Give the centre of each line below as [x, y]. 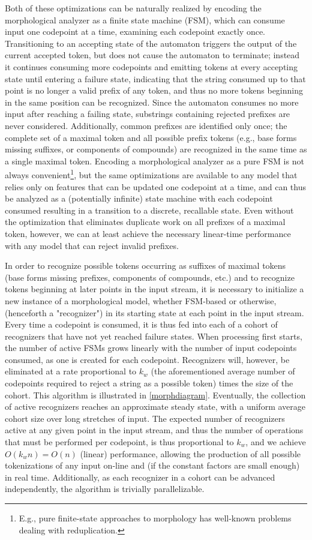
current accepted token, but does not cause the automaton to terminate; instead [152, 55]
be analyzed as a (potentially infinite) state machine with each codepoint [139, 198]
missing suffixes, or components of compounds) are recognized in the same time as [156, 149]
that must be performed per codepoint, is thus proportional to [119, 442]
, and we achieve [276, 442]
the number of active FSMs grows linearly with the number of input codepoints [151, 348]
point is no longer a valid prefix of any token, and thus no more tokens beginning [154, 90]
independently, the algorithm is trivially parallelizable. [105, 489]
